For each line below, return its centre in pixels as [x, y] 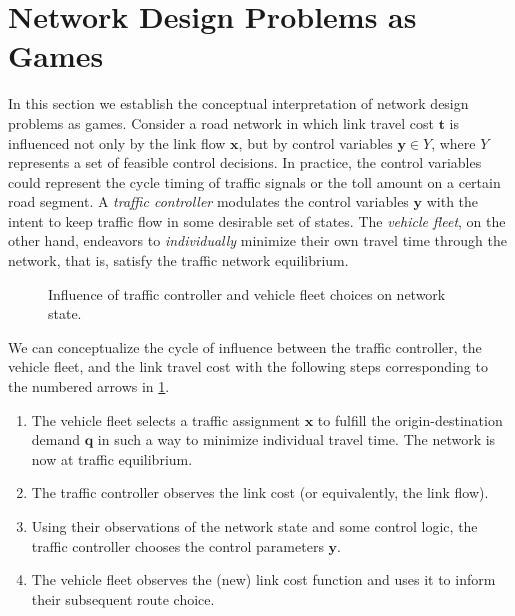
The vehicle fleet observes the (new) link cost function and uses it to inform [263, 579]
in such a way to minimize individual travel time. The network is [296, 439]
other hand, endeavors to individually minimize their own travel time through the [257, 240]
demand [56, 439]
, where [453, 142]
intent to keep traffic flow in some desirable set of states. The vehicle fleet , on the [257, 220]
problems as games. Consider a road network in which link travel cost [221, 122]
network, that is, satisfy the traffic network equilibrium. [178, 260]
